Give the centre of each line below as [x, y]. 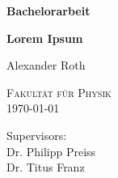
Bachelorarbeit [48, 11]
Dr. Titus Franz [46, 167]
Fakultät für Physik [59, 92]
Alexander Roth [46, 65]
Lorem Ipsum [45, 38]
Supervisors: [37, 135]
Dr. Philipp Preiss [51, 151]
